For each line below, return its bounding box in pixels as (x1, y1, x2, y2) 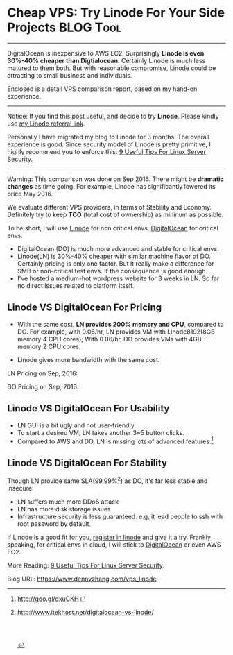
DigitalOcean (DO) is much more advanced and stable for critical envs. (17, 244, 220, 253)
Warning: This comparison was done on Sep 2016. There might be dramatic (7, 175, 224, 183)
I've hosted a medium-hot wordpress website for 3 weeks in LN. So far (17, 274, 220, 282)
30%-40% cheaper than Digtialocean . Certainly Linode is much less (7, 56, 206, 65)
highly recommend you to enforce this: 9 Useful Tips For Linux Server (7, 147, 207, 155)
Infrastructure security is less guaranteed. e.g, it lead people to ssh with (17, 512, 223, 520)
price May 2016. (7, 189, 53, 198)
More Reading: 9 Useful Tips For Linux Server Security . (7, 561, 165, 570)
